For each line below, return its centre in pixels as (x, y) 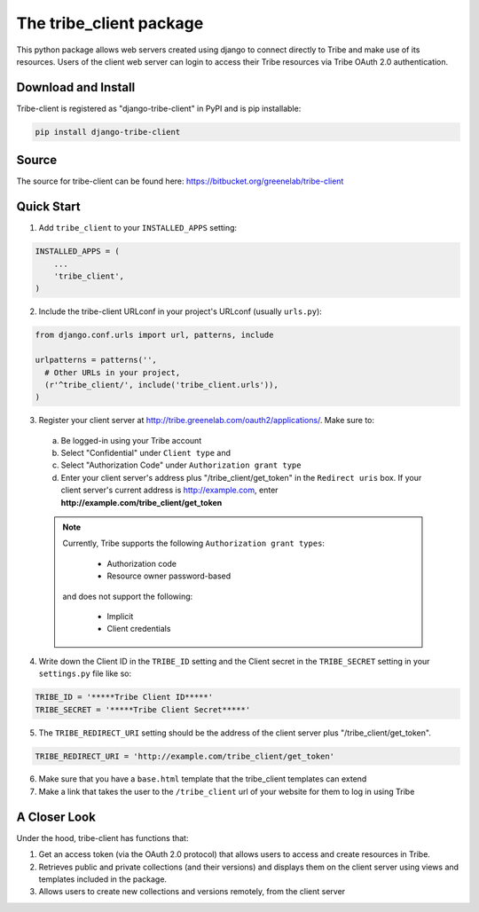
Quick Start (48, 207)
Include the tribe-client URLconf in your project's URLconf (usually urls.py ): (181, 311)
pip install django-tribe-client (108, 132)
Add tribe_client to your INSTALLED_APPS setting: (138, 228)
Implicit (120, 616)
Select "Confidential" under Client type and (145, 453)
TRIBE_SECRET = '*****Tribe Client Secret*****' (143, 709)
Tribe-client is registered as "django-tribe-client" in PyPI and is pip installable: (159, 108)
